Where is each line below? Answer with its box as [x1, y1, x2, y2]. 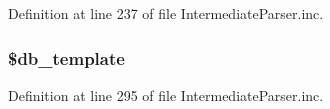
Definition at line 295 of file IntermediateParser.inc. [8, 84, 324, 105]
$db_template [8, 45, 125, 70]
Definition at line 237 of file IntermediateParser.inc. [8, 3, 324, 23]
